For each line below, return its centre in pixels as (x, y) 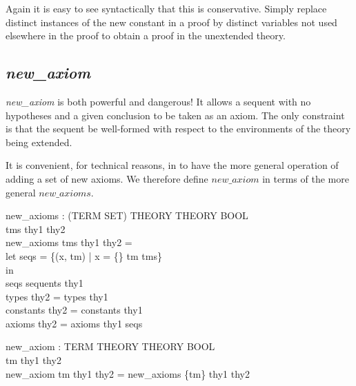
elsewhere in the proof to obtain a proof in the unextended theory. (146, 35)
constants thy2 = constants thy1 (74, 310)
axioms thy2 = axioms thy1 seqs (74, 323)
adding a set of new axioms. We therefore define (107, 178)
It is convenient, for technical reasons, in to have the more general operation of (172, 165)
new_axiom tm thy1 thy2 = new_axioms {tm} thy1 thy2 (128, 373)
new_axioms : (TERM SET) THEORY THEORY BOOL (127, 215)
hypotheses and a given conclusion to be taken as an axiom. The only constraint (175, 115)
